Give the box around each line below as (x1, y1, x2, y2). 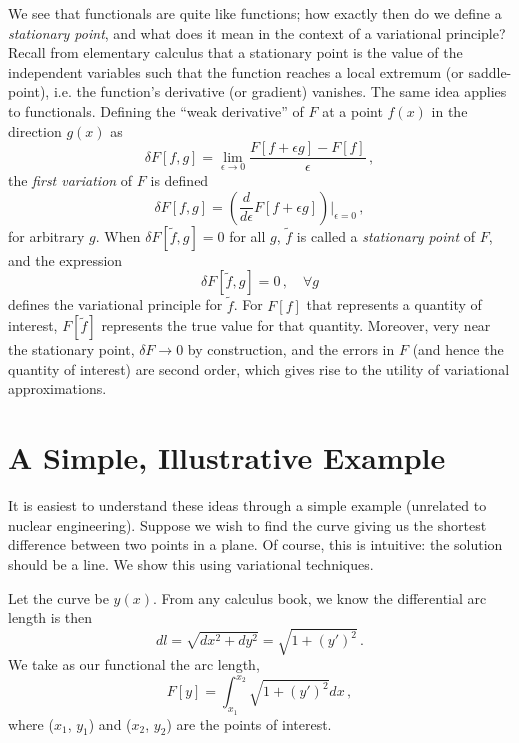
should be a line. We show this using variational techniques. (8, 553, 374, 574)
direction (8, 120, 62, 141)
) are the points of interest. (166, 713, 332, 734)
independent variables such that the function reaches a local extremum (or (8, 61, 464, 82)
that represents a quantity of (306, 294, 482, 315)
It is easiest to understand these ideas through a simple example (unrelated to (8, 495, 487, 516)
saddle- (468, 61, 512, 82)
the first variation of (8, 170, 133, 191)
